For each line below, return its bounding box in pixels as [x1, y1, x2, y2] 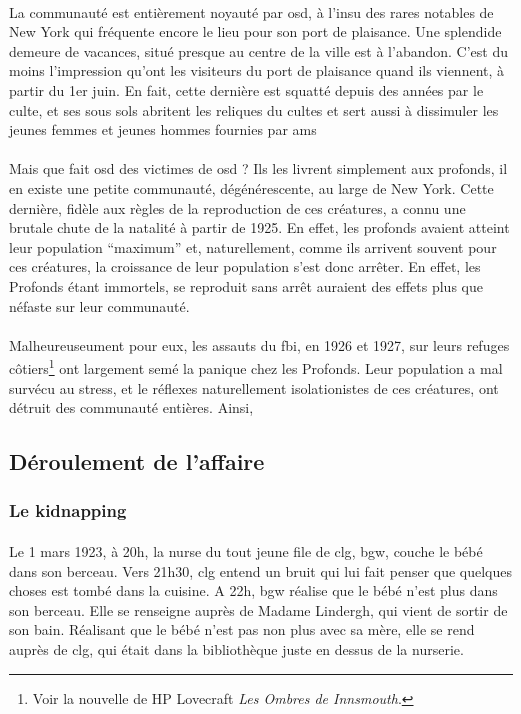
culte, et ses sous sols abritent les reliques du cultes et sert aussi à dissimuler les [9, 99, 499, 120]
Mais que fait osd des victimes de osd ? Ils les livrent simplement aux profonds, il [9, 158, 508, 179]
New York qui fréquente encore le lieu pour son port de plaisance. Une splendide [9, 21, 502, 42]
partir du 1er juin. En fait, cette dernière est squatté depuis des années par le [9, 79, 484, 100]
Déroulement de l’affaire [9, 446, 265, 477]
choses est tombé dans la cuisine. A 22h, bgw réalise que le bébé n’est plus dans [9, 580, 498, 601]
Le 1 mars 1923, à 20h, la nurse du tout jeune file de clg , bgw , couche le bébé [9, 540, 483, 561]
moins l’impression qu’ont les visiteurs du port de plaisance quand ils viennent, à [9, 60, 505, 81]
